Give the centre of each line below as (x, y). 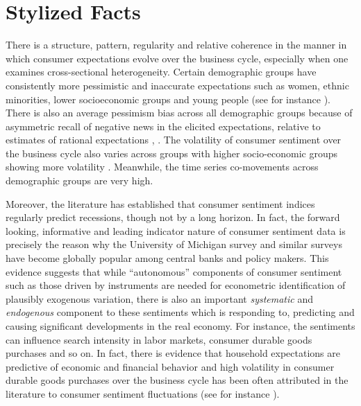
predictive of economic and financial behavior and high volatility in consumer (170, 366)
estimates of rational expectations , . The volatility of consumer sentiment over (174, 140)
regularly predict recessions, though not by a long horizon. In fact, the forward (173, 217)
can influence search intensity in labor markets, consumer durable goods (159, 339)
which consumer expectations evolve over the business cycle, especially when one (177, 58)
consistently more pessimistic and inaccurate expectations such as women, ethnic (177, 85)
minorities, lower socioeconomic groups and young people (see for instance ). (168, 99)
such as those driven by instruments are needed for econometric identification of (176, 285)
